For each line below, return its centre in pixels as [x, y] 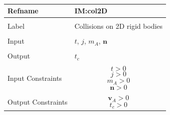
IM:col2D [91, 11]
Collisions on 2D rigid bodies [119, 26]
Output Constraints [38, 102]
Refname [23, 11]
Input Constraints [35, 78]
